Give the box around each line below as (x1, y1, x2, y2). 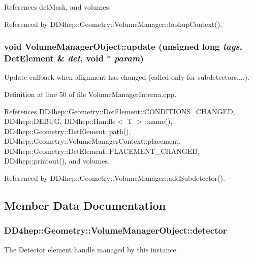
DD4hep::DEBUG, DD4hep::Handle (4, 116, 116, 126)
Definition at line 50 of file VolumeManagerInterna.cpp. (4, 88, 177, 99)
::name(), (144, 116, 173, 126)
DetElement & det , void (4, 52, 104, 64)
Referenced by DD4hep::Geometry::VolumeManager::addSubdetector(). (4, 173, 225, 183)
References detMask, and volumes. (4, 2, 111, 12)
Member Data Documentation (4, 198, 166, 213)
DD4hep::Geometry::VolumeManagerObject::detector (4, 224, 227, 237)
